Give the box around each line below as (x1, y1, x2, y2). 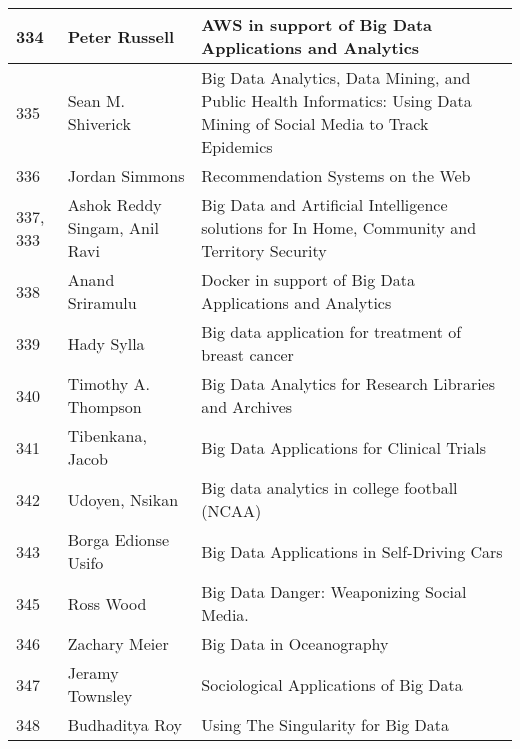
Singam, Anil (67, 216, 159, 239)
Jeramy (67, 661, 119, 684)
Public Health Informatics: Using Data (201, 89, 472, 112)
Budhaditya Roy (67, 713, 182, 736)
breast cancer (201, 343, 294, 366)
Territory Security (201, 239, 327, 262)
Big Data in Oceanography (201, 632, 389, 655)
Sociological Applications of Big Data (201, 672, 463, 696)
